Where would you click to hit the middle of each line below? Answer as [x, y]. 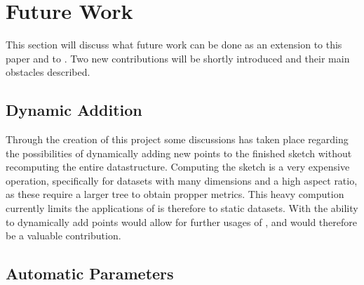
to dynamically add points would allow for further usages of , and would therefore [181, 221]
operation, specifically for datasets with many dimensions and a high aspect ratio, [182, 180]
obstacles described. [48, 72]
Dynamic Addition [74, 110]
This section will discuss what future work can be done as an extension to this [174, 45]
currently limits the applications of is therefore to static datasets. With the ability [182, 208]
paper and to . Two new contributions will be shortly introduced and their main [178, 58]
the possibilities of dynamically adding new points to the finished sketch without [179, 153]
